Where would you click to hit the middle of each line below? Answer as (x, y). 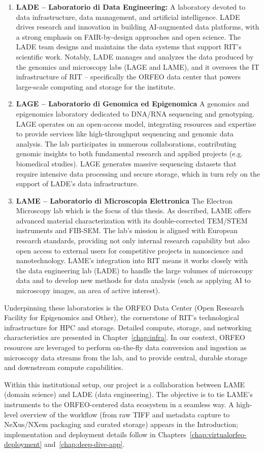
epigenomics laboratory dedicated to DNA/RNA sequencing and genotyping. (135, 113)
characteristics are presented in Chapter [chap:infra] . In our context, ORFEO (125, 337)
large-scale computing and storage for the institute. (96, 86)
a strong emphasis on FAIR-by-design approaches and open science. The (128, 36)
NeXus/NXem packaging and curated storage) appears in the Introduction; (121, 424)
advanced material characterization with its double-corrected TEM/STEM (132, 220)
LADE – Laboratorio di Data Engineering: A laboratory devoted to (131, 7)
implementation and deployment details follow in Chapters (95, 434)
